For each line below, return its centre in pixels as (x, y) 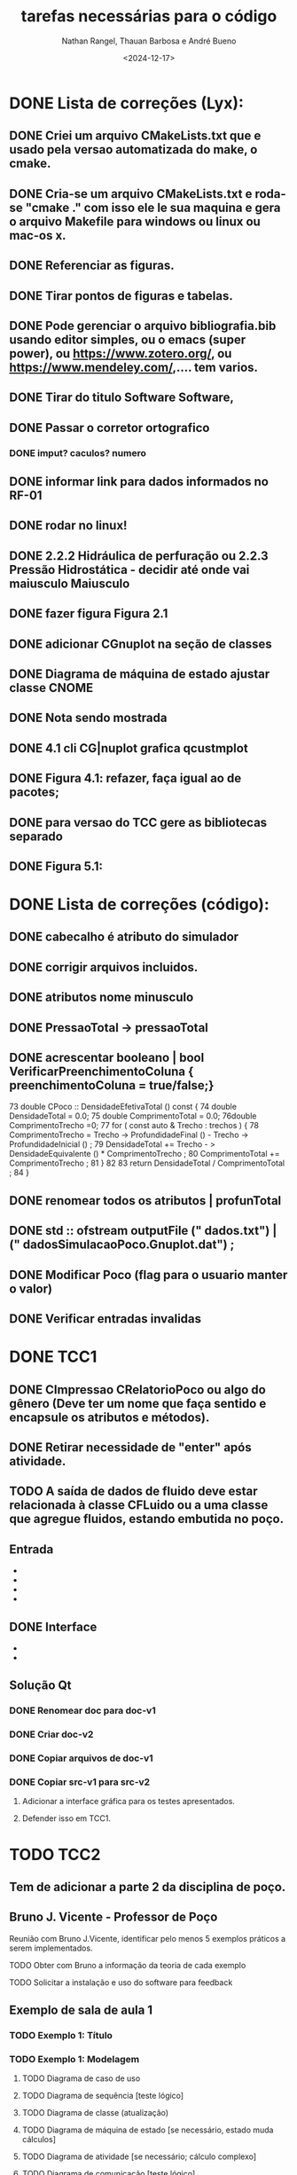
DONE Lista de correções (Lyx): (126, 103)
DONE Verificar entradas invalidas (106, 1319)
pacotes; (34, 793)
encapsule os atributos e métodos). (109, 1417)
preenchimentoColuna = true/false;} (112, 1085)
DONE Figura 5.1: (56, 866)
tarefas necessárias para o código (149, 16)
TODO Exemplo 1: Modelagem (74, 2060)
